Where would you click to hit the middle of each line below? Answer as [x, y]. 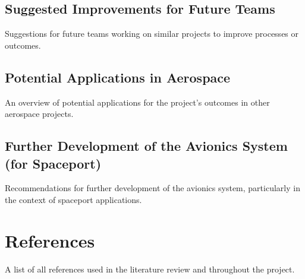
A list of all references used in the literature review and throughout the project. [150, 269]
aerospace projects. [39, 114]
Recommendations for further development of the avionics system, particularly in [152, 188]
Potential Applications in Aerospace [118, 77]
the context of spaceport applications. [73, 199]
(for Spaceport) [53, 163]
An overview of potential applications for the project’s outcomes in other [137, 102]
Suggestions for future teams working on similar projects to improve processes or [152, 34]
